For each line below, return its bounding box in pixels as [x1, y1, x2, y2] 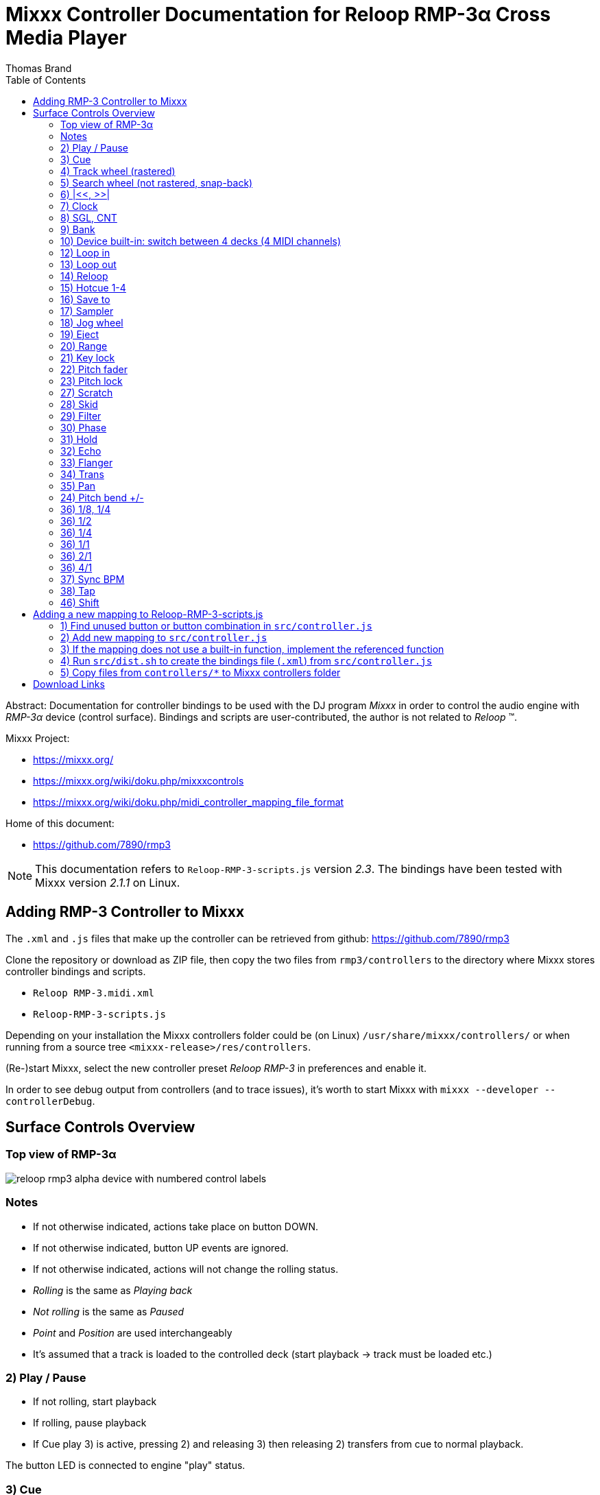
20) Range [60, 339, 108, 352]
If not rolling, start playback [33, 1396, 157, 1408]
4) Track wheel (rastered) [60, 165, 176, 177]
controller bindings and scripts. [5, 965, 146, 977]
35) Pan [60, 479, 96, 492]
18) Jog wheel [60, 316, 123, 328]
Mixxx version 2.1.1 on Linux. [35, 875, 180, 889]
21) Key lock [60, 351, 115, 363]
